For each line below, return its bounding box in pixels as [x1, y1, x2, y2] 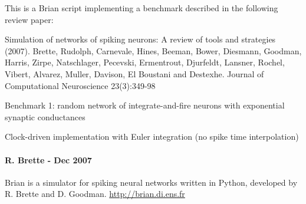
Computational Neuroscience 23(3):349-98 [5, 79, 156, 91]
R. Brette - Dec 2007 [5, 153, 92, 166]
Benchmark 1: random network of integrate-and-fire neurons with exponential [5, 99, 285, 111]
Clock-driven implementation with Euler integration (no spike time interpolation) [5, 130, 299, 143]
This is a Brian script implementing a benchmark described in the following [5, 2, 278, 14]
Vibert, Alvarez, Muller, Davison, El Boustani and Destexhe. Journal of [5, 67, 264, 80]
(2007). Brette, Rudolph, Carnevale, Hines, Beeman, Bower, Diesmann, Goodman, [5, 44, 302, 57]
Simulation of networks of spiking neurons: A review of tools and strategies [5, 33, 276, 45]
